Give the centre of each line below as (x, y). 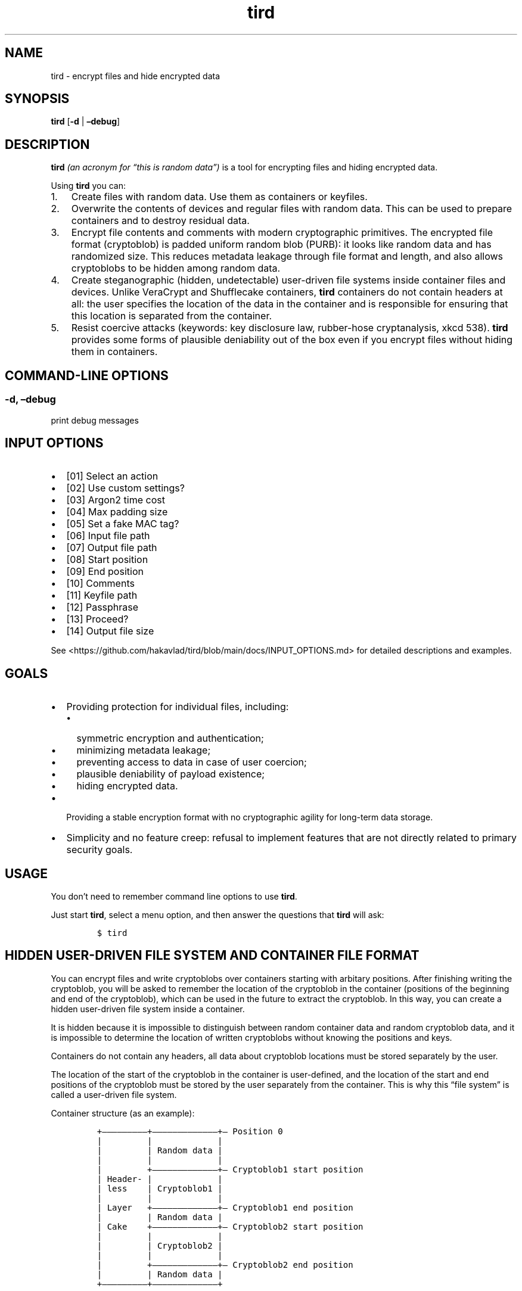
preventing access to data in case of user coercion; (192, 762)
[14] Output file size (110, 631)
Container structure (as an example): (123, 1113)
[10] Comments (100, 584)
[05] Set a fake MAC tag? (123, 524)
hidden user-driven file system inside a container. (148, 1009)
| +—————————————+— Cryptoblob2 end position (225, 1264)
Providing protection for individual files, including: (178, 707)
